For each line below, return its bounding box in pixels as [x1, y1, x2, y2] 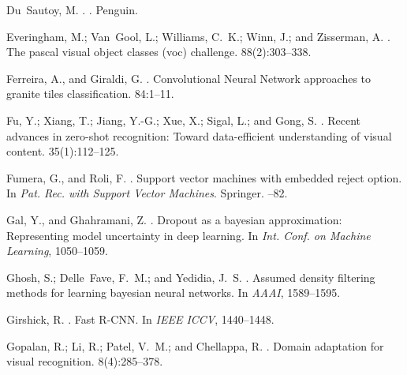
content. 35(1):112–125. [6, 143, 119, 159]
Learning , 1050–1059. [6, 242, 108, 259]
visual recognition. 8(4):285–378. [6, 353, 163, 369]
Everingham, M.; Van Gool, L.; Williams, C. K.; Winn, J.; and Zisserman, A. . [6, 28, 390, 44]
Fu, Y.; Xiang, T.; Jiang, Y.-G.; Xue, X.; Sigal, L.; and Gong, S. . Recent [6, 111, 361, 128]
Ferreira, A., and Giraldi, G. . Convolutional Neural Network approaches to [6, 69, 372, 86]
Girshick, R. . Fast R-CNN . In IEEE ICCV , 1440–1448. [6, 310, 274, 327]
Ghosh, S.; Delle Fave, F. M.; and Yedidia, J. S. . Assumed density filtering [6, 268, 375, 285]
